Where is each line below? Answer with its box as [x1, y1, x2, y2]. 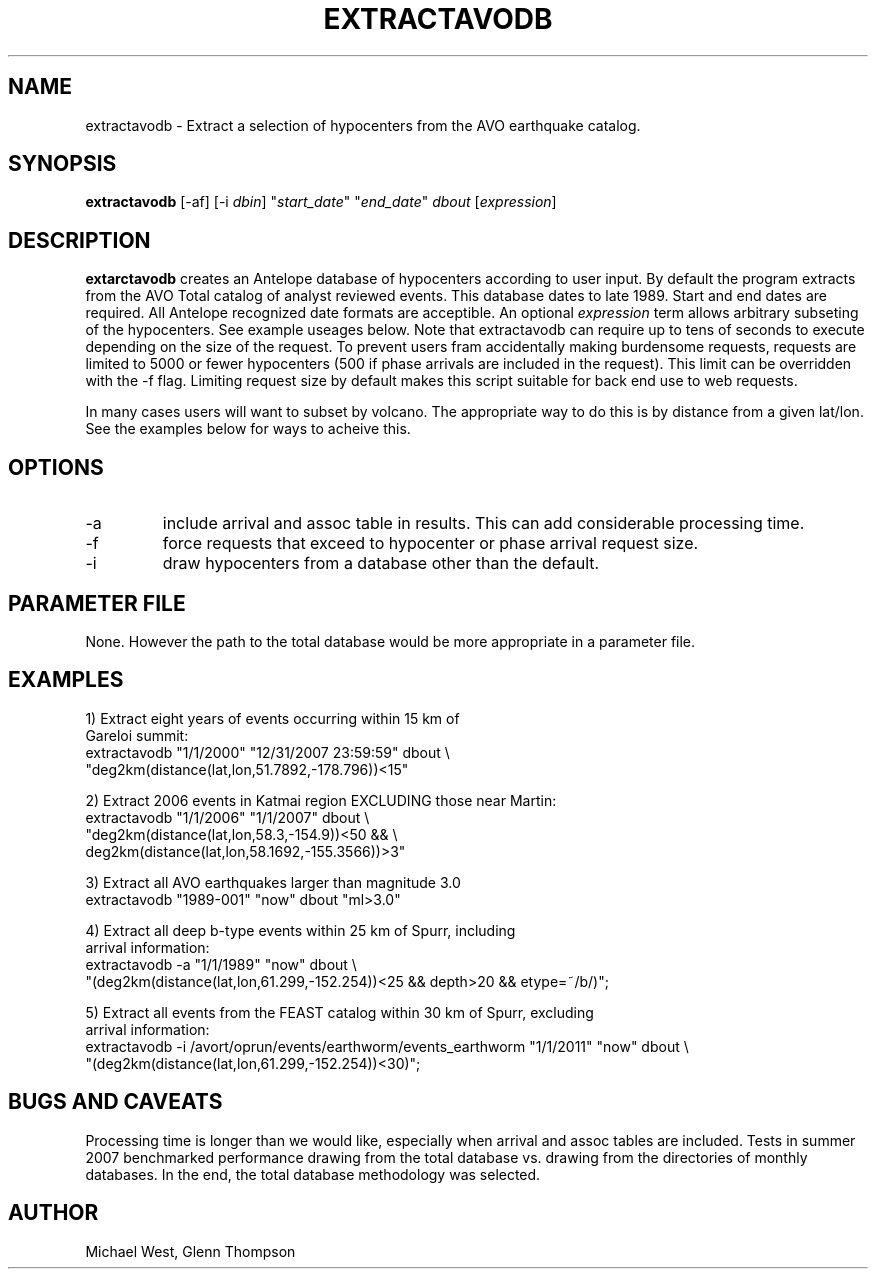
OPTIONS [8, 454, 104, 480]
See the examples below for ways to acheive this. [85, 420, 411, 438]
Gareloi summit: [85, 726, 189, 744]
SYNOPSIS [8, 151, 117, 177]
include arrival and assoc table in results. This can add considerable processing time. [162, 513, 805, 534]
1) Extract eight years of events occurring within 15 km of [85, 709, 460, 727]
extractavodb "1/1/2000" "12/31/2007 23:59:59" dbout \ [85, 743, 450, 761]
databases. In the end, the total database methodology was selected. [85, 1165, 541, 1183]
